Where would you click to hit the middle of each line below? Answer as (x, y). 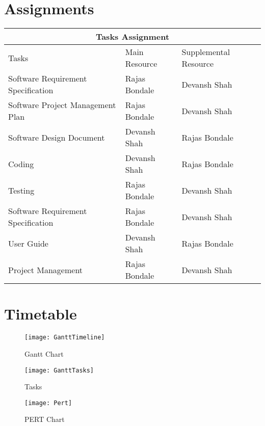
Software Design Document (57, 137)
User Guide (28, 243)
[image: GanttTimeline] (65, 338)
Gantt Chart (44, 353)
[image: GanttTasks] (59, 370)
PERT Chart (45, 419)
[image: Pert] (48, 403)
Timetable (41, 314)
